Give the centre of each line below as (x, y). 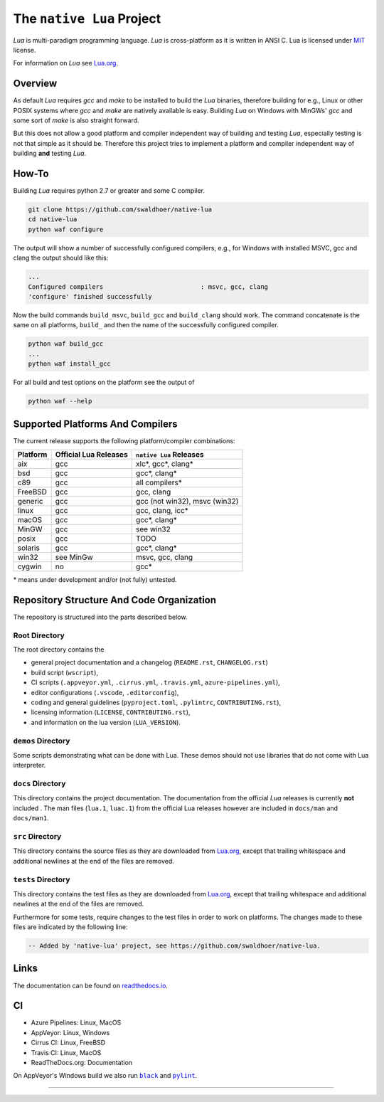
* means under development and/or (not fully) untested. (95, 579)
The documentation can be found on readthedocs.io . (91, 985)
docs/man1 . (31, 818)
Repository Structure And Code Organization (115, 600)
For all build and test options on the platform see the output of (104, 382)
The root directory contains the (59, 650)
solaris (29, 548)
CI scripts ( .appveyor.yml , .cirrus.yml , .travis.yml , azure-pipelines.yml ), (155, 682)
